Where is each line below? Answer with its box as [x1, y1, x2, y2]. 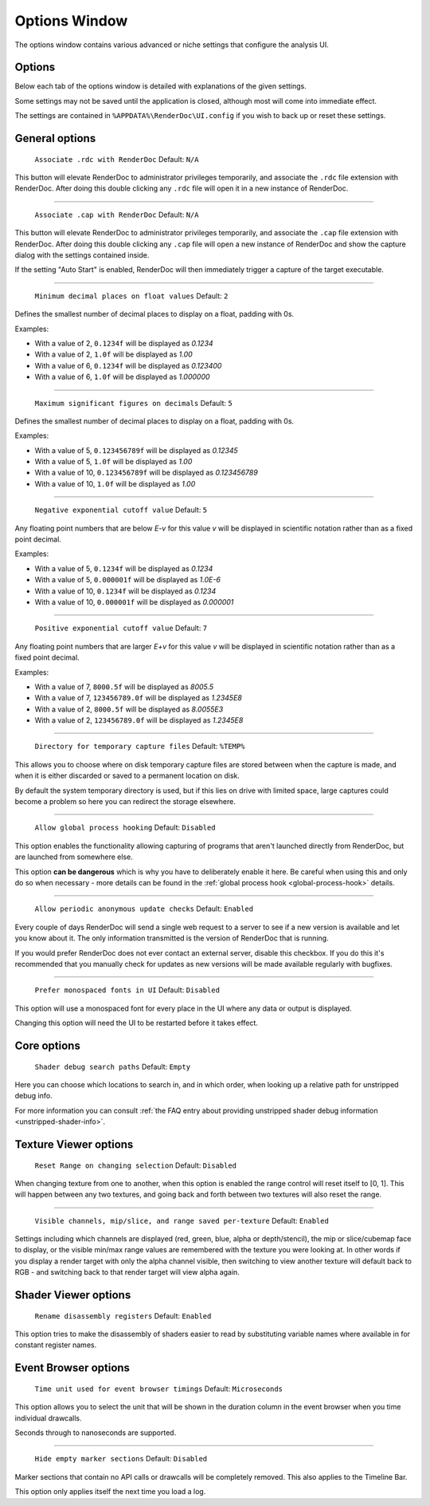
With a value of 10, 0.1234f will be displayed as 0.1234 [34, 586, 217, 596]
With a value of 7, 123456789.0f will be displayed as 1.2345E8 [34, 693, 242, 703]
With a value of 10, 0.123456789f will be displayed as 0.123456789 [34, 467, 258, 478]
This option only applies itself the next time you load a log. [14, 1487, 206, 1496]
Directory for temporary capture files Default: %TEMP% [34, 742, 245, 751]
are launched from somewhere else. [14, 852, 133, 861]
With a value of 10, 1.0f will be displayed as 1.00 [34, 479, 196, 488]
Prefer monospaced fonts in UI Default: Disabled [34, 985, 221, 995]
